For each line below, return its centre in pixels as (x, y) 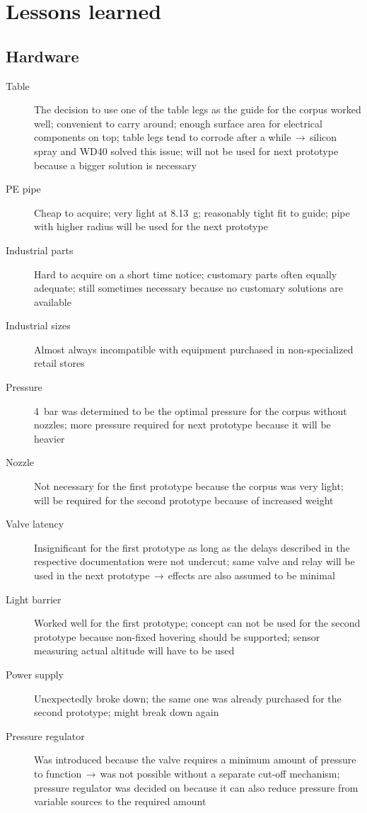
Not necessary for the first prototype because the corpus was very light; (189, 486)
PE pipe (23, 189)
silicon (323, 137)
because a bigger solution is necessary (115, 165)
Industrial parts (40, 250)
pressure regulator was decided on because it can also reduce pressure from (196, 787)
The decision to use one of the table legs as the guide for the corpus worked (198, 109)
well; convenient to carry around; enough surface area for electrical (178, 123)
